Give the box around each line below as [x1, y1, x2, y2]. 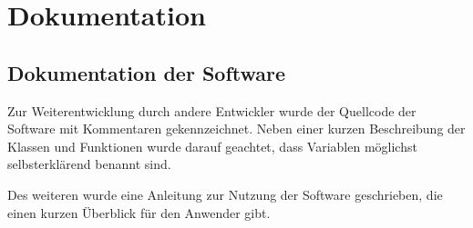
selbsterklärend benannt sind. [7, 154, 171, 173]
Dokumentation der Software [7, 58, 286, 86]
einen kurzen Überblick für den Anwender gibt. [7, 203, 271, 222]
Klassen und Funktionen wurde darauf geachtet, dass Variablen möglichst [7, 136, 417, 155]
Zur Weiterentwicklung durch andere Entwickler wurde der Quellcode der [7, 101, 416, 120]
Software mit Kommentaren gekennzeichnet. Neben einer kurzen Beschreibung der [7, 119, 466, 138]
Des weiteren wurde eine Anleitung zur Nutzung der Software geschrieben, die [7, 184, 443, 203]
